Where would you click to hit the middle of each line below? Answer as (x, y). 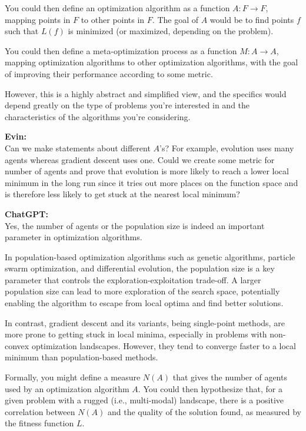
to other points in (113, 19)
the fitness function (39, 423)
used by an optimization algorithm (67, 388)
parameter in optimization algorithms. (74, 237)
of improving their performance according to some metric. (109, 73)
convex (17, 345)
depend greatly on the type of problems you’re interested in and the (127, 105)
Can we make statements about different (78, 147)
